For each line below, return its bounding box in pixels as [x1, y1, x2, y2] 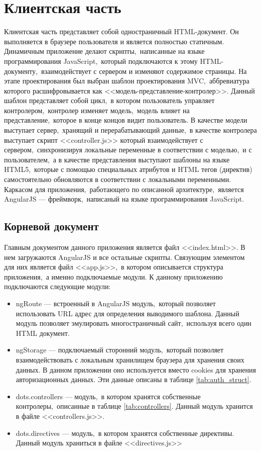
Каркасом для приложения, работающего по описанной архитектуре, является [4, 184, 244, 194]
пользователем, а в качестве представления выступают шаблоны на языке [4, 154, 230, 164]
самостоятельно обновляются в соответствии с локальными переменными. [4, 174, 231, 185]
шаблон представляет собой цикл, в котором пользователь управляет [4, 95, 215, 106]
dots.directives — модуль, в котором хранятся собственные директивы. [16, 427, 234, 438]
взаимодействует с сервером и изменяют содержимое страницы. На [41, 65, 247, 76]
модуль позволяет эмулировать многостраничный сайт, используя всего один [16, 318, 251, 328]
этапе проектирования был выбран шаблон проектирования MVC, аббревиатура [4, 75, 249, 86]
